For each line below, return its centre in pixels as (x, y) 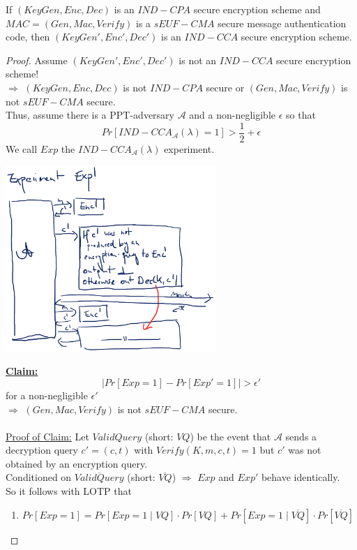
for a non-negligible (47, 395)
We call (22, 148)
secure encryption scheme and (257, 9)
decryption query (42, 450)
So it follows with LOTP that (69, 491)
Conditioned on (39, 477)
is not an (198, 60)
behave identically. (301, 477)
